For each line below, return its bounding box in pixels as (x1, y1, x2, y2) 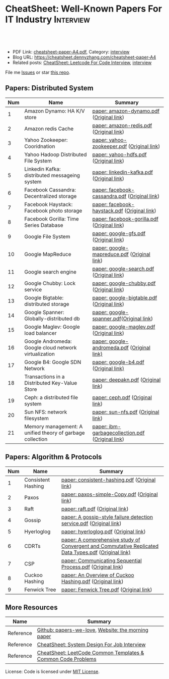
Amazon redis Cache (24, 125, 74, 132)
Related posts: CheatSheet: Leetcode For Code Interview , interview (12, 59, 152, 66)
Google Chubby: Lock (24, 280, 76, 287)
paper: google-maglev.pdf (92, 323, 155, 330)
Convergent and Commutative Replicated (61, 542, 159, 549)
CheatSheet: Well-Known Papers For (5, 3, 162, 15)
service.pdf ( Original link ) (61, 519, 122, 527)
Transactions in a (24, 373, 65, 380)
